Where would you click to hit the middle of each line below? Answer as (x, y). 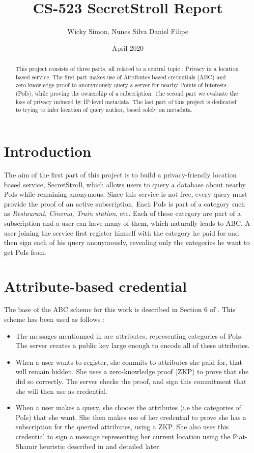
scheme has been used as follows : (54, 319)
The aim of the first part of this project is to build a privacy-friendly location (120, 174)
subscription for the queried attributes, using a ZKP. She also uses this (122, 427)
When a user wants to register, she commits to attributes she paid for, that (129, 362)
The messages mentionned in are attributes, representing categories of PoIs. (129, 335)
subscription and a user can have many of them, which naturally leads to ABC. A (127, 223)
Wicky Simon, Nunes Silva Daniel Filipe (128, 31)
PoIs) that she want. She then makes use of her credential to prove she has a (131, 417)
